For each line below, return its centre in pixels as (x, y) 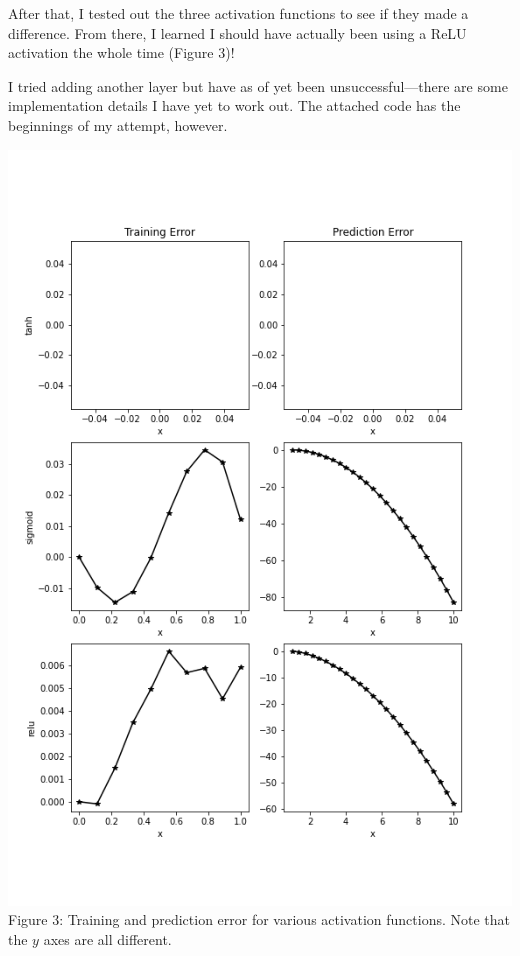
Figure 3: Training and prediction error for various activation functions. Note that (259, 919)
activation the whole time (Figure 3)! (121, 52)
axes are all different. (107, 938)
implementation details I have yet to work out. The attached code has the (234, 105)
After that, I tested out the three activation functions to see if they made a (238, 13)
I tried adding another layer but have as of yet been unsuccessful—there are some (258, 85)
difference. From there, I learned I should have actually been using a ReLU (237, 32)
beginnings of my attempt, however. (118, 124)
